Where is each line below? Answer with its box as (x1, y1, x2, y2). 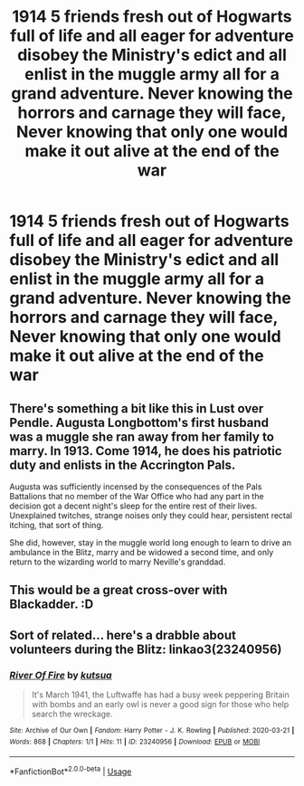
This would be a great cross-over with (9, 582, 228, 598)
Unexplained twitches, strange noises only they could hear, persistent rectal (9, 510, 292, 521)
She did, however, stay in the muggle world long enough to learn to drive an (9, 537, 292, 548)
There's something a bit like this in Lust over (9, 401, 264, 416)
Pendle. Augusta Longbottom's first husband (9, 414, 270, 431)
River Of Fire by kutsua (9, 668, 112, 681)
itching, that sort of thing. (9, 520, 104, 530)
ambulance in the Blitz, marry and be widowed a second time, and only (9, 547, 274, 557)
